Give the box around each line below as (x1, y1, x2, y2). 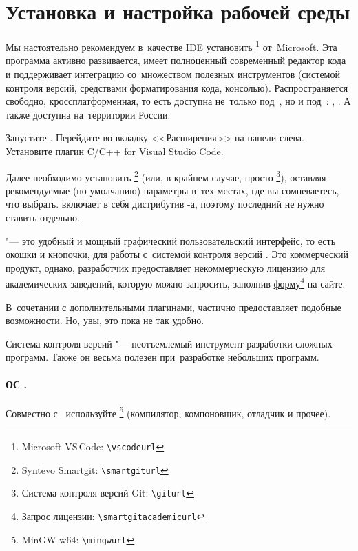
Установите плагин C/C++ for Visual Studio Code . (6, 143, 224, 158)
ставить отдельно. (6, 210, 80, 224)
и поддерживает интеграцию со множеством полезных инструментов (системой (6, 66, 340, 81)
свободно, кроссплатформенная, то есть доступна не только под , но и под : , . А (6, 94, 351, 108)
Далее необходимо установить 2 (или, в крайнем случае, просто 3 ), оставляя (6, 168, 326, 184)
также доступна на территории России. (6, 107, 171, 121)
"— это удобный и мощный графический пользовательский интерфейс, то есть (6, 233, 336, 248)
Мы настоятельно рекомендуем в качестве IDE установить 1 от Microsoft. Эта (6, 38, 337, 54)
